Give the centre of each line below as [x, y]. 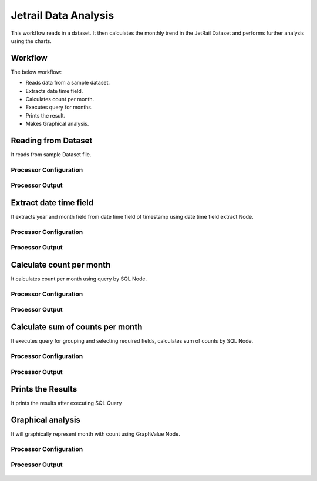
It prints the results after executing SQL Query [66, 403]
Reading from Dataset [52, 141]
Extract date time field [52, 203]
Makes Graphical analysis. [57, 124]
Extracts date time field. [54, 91]
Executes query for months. [59, 107]
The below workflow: [36, 72]
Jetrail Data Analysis [63, 15]
